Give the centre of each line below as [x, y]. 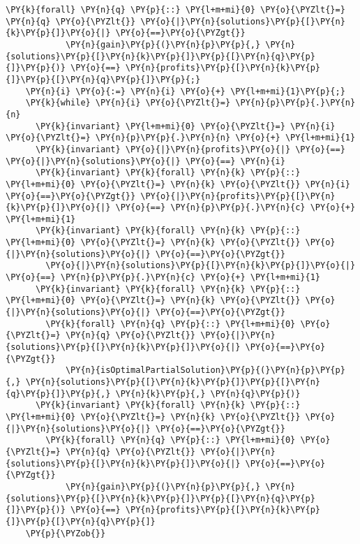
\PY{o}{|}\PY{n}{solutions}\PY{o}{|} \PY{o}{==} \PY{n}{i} [145, 161]
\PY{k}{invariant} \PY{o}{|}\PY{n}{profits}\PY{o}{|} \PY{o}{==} [190, 149]
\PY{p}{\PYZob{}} [66, 533]
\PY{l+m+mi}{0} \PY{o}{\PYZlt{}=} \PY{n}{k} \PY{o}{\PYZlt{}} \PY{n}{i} [178, 184]
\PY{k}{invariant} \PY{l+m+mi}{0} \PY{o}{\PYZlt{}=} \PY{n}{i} [185, 126]
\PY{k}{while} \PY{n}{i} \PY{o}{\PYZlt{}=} [128, 103]
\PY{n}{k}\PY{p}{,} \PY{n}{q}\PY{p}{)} [208, 394]
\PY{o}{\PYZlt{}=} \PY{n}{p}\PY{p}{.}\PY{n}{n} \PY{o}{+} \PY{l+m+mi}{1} [181, 138]
